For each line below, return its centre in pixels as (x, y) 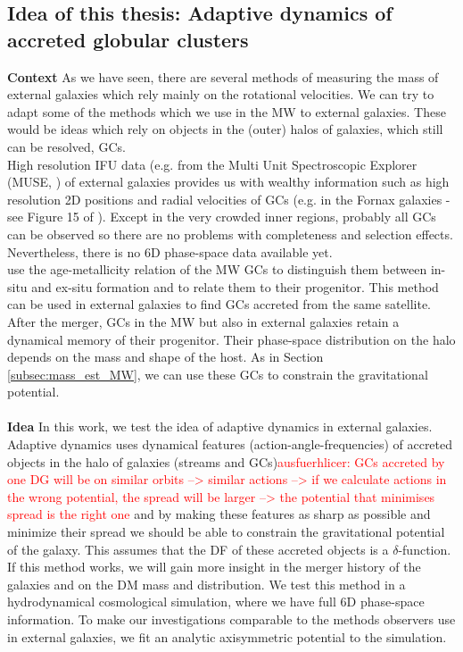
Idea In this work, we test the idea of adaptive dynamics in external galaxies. (220, 426)
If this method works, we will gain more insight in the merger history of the (214, 567)
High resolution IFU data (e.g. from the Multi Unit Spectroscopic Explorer (212, 164)
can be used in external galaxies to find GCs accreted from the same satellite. (219, 304)
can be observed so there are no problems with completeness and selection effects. (230, 234)
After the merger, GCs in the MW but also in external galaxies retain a (203, 321)
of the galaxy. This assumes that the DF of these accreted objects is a (198, 549)
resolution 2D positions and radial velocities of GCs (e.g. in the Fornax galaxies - (229, 199)
